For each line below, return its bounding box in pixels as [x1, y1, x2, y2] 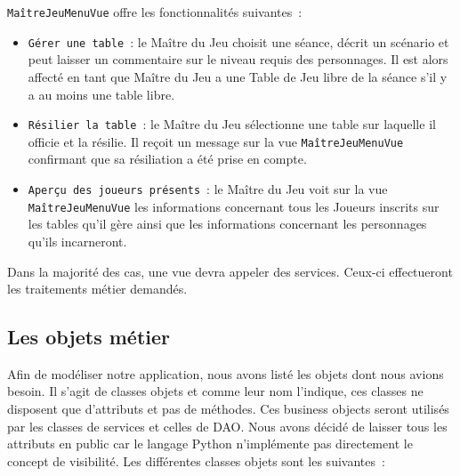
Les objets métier [7, 323, 171, 351]
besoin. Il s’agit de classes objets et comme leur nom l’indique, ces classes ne [7, 382, 424, 400]
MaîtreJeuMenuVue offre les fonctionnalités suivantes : [7, 3, 303, 20]
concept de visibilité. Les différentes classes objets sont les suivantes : [7, 451, 385, 470]
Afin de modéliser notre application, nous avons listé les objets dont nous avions [7, 364, 444, 383]
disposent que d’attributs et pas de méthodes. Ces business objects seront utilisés [7, 399, 449, 418]
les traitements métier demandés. [7, 279, 188, 298]
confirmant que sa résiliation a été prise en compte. [28, 149, 307, 168]
